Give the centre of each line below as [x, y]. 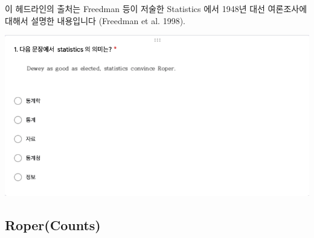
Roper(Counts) [53, 224]
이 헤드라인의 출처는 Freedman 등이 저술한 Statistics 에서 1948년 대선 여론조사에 [156, 8]
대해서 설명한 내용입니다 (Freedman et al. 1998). [95, 20]
